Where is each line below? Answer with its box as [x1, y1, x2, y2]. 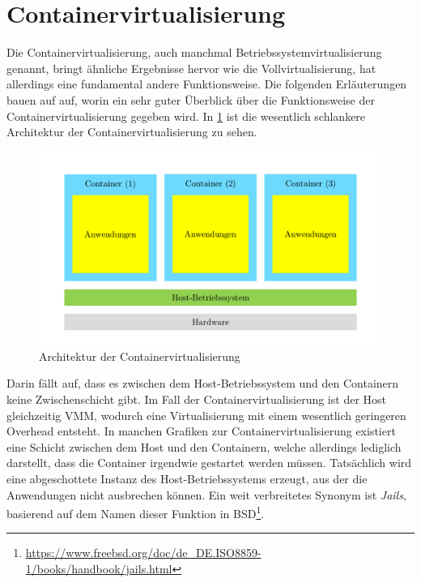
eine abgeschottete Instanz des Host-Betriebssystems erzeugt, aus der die [6, 469, 368, 487]
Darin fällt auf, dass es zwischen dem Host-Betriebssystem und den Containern [6, 375, 399, 392]
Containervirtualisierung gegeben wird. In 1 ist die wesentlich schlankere [6, 107, 366, 124]
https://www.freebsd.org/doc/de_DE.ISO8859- [25, 544, 262, 561]
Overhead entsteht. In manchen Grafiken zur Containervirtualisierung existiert [6, 422, 396, 439]
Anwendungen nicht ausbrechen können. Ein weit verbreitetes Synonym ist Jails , [6, 486, 406, 503]
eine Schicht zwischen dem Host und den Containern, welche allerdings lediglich [6, 438, 402, 455]
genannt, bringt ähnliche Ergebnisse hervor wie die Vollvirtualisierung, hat [6, 59, 376, 76]
